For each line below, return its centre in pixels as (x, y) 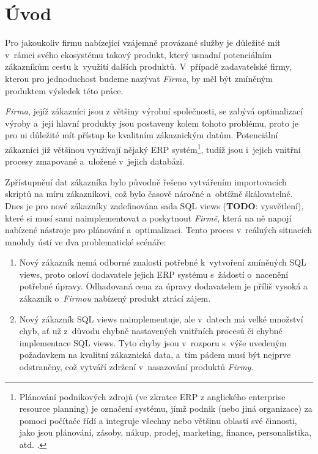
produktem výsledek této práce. (64, 90)
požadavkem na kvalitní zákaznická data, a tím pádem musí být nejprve (155, 355)
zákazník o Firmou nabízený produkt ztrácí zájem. (115, 298)
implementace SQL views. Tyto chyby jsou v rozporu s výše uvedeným (153, 342)
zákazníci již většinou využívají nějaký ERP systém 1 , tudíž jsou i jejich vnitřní (153, 148)
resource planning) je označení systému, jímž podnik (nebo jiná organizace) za (166, 408)
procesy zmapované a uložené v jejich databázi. (95, 161)
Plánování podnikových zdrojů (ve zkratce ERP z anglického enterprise (152, 396)
